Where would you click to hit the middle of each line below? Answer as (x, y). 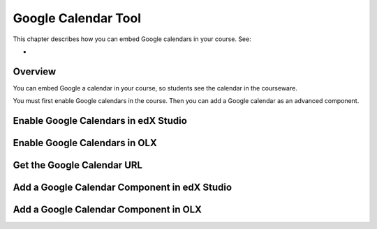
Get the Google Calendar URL (78, 165)
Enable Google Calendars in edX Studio (100, 121)
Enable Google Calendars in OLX (85, 143)
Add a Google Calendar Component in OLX (108, 210)
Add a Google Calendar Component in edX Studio (123, 188)
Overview (35, 71)
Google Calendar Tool (77, 18)
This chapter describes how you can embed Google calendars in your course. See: (132, 39)
